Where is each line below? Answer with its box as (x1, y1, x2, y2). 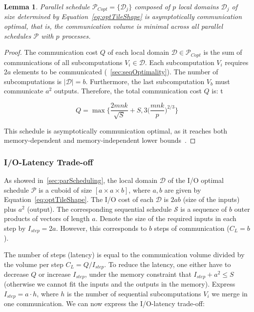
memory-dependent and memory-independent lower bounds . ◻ (4, 135, 196, 145)
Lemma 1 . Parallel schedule (4, 1, 90, 11)
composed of (134, 1, 170, 11)
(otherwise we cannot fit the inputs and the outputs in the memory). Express (4, 279, 235, 289)
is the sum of (203, 47, 242, 57)
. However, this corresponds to (56, 223, 147, 233)
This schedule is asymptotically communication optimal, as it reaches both (4, 125, 228, 135)
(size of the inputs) (183, 194, 240, 204)
